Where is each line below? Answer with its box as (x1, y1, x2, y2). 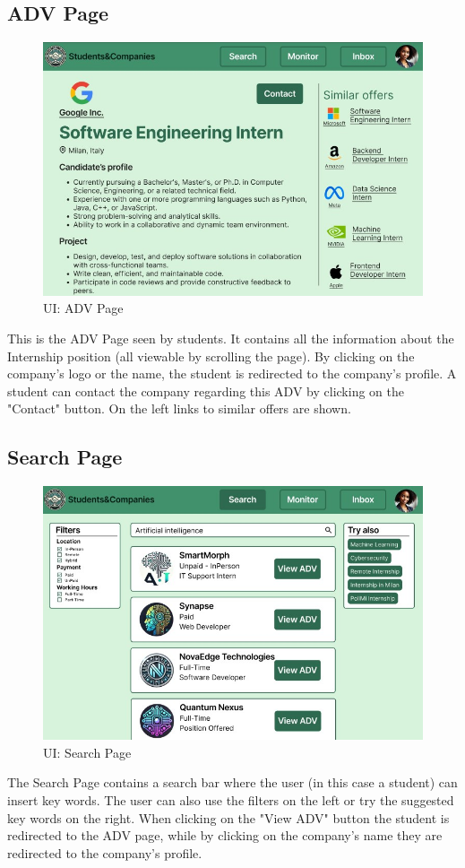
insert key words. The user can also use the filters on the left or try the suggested (7, 791, 454, 810)
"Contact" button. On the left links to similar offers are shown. (7, 399, 351, 418)
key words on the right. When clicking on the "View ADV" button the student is (7, 808, 450, 827)
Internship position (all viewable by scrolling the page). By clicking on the (7, 346, 415, 365)
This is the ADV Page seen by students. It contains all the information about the (7, 329, 454, 348)
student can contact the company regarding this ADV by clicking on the (7, 381, 404, 400)
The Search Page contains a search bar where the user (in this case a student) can (7, 773, 458, 792)
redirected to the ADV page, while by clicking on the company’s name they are (7, 826, 443, 845)
